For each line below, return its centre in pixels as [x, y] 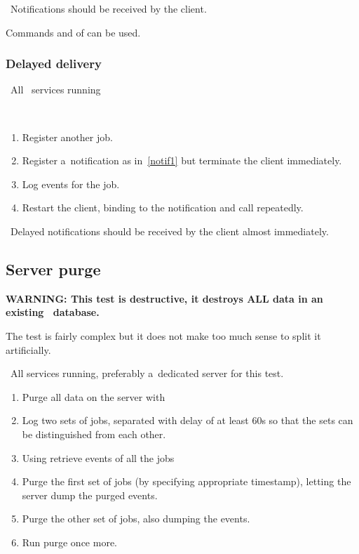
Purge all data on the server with [94, 396]
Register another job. [67, 137]
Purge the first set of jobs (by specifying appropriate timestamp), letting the [187, 481]
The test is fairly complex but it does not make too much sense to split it [163, 335]
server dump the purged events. [90, 495]
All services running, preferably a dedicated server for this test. [147, 373]
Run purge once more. [70, 542]
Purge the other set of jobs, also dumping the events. [136, 519]
